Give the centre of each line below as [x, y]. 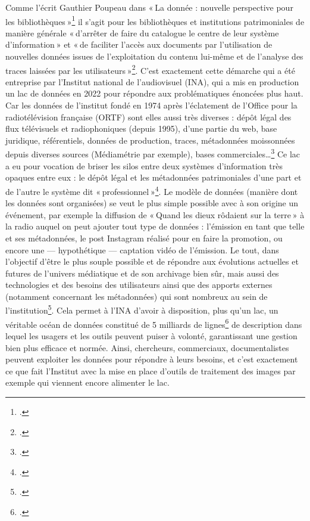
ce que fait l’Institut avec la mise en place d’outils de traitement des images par [151, 370]
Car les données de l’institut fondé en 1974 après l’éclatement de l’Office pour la [151, 105]
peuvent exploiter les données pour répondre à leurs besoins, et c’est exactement [152, 359]
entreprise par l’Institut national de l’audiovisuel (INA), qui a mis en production [152, 81]
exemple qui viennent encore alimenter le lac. [87, 382]
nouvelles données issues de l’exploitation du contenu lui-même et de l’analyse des [154, 56]
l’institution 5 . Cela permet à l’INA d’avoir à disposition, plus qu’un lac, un [142, 309]
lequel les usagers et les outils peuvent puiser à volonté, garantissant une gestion [151, 335]
